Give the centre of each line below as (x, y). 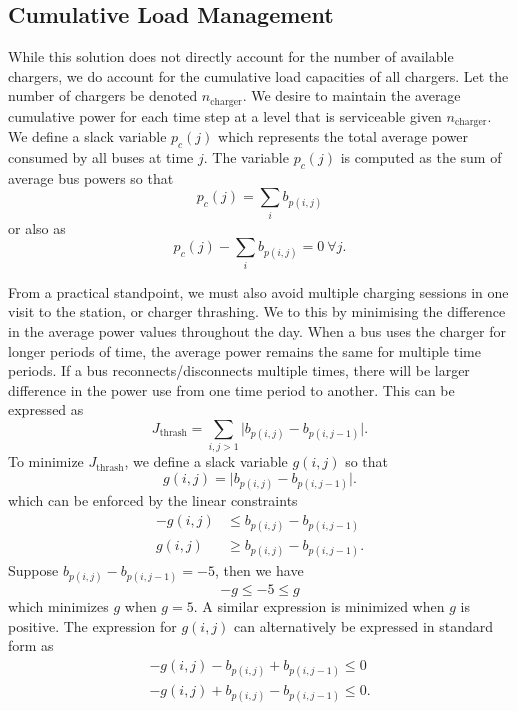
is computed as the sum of (421, 157)
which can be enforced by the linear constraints (153, 500)
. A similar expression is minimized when (319, 606)
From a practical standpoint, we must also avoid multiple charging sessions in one (258, 291)
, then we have (259, 570)
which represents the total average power (343, 136)
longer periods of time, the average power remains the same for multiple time (244, 350)
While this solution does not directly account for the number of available (231, 56)
